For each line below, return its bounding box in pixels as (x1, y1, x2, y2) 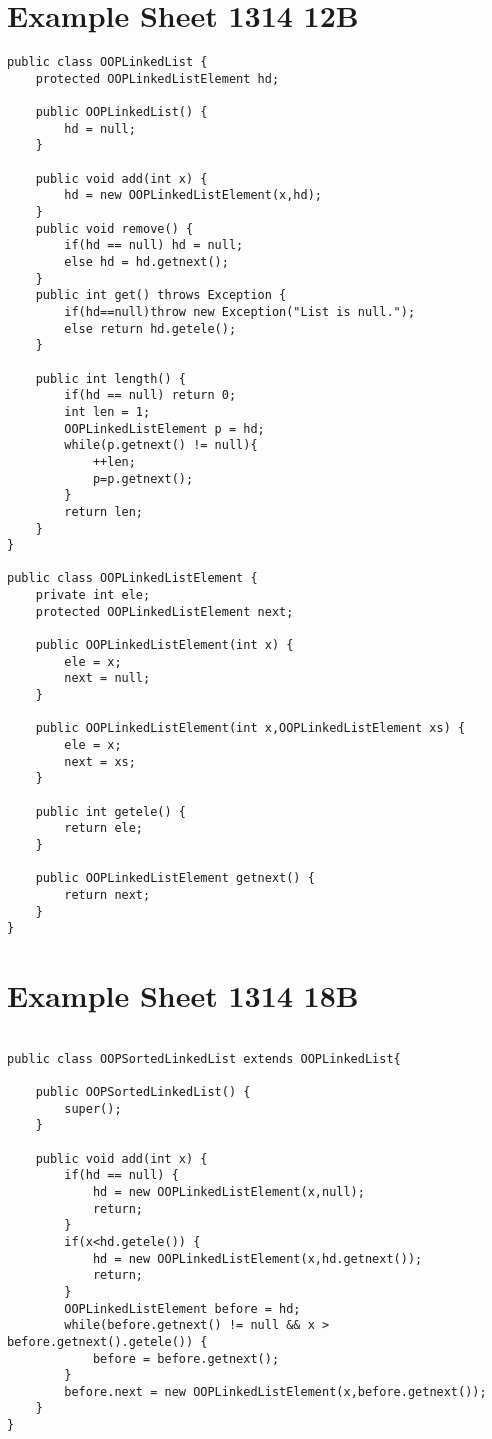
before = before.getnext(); (92, 1351, 280, 1366)
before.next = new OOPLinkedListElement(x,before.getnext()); (64, 1384, 487, 1399)
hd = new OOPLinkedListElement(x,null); (92, 1184, 365, 1199)
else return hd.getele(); (64, 321, 237, 336)
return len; (64, 504, 144, 519)
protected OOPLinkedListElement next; (35, 604, 294, 619)
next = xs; (64, 754, 136, 769)
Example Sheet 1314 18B (7, 975, 359, 1016)
